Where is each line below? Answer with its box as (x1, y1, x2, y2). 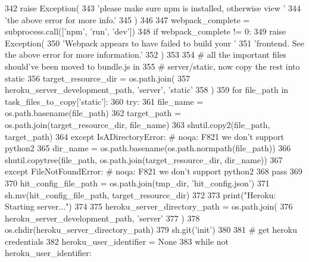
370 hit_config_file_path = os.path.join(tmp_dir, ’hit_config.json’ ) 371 (5, 176, 270, 189)
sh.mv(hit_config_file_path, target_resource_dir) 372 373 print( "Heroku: (5, 188, 276, 201)
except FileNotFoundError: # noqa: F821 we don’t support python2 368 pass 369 (5, 165, 302, 177)
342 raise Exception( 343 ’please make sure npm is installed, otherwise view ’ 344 (5, 2, 301, 14)
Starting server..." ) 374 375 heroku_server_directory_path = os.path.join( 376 (5, 200, 293, 213)
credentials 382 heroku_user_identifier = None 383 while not (5, 235, 229, 247)
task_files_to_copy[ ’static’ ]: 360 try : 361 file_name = (5, 95, 204, 107)
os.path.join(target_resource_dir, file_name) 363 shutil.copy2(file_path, (5, 118, 270, 130)
